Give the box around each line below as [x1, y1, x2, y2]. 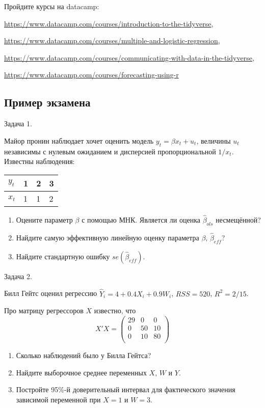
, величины [196, 135, 231, 146]
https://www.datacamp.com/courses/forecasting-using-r [4, 69, 179, 80]
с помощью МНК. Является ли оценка [82, 214, 200, 225]
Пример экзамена [4, 94, 91, 110]
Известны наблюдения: [4, 156, 75, 167]
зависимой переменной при [16, 394, 101, 404]
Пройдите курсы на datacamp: [4, 1, 99, 11]
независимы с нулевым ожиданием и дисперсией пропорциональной [4, 146, 216, 156]
